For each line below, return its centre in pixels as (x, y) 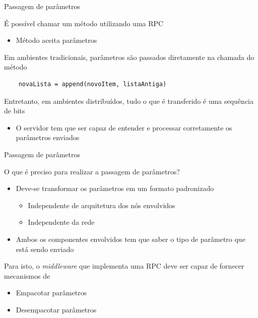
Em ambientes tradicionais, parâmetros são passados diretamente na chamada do (129, 57)
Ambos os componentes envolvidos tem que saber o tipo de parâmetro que (131, 239)
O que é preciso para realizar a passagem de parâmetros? (92, 171)
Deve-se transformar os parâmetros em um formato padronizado (115, 188)
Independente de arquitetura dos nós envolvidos (102, 205)
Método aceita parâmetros (56, 40)
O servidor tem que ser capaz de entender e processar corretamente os (124, 127)
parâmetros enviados (48, 137)
